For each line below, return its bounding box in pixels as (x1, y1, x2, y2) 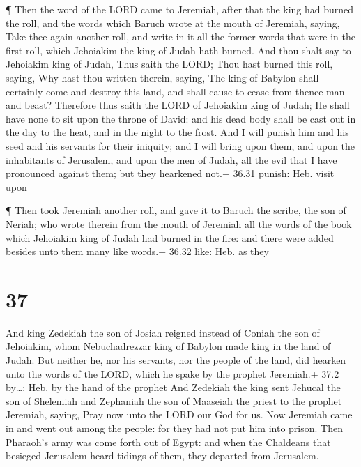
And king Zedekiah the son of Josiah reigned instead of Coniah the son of (6, 325, 320, 339)
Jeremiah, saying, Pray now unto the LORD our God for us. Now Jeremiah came (6, 407, 353, 422)
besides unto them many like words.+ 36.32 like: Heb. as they (6, 244, 269, 259)
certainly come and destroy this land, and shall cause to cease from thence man (6, 84, 345, 98)
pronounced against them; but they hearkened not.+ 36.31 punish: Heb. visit (6, 166, 335, 181)
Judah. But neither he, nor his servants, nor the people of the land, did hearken (6, 353, 346, 367)
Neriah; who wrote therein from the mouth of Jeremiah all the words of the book (6, 216, 352, 231)
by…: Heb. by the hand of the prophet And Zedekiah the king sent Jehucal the (6, 380, 341, 395)
